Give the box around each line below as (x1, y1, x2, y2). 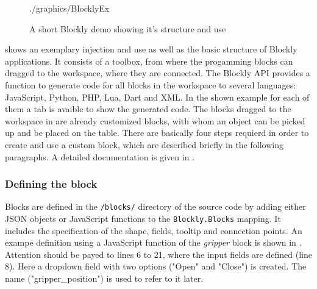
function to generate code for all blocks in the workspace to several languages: (5, 78, 296, 91)
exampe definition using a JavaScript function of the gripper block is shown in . (5, 236, 302, 249)
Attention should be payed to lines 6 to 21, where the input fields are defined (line (5, 248, 312, 260)
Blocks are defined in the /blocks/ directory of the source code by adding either (5, 200, 306, 213)
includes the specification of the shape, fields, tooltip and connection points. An (5, 224, 302, 237)
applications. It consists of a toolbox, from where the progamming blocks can (5, 54, 293, 67)
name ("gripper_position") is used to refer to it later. (5, 272, 204, 285)
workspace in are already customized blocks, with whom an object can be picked (5, 114, 305, 127)
